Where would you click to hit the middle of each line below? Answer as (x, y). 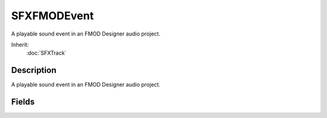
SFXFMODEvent (52, 16)
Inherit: (20, 45)
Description (34, 70)
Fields (23, 102)
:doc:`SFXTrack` (46, 53)
